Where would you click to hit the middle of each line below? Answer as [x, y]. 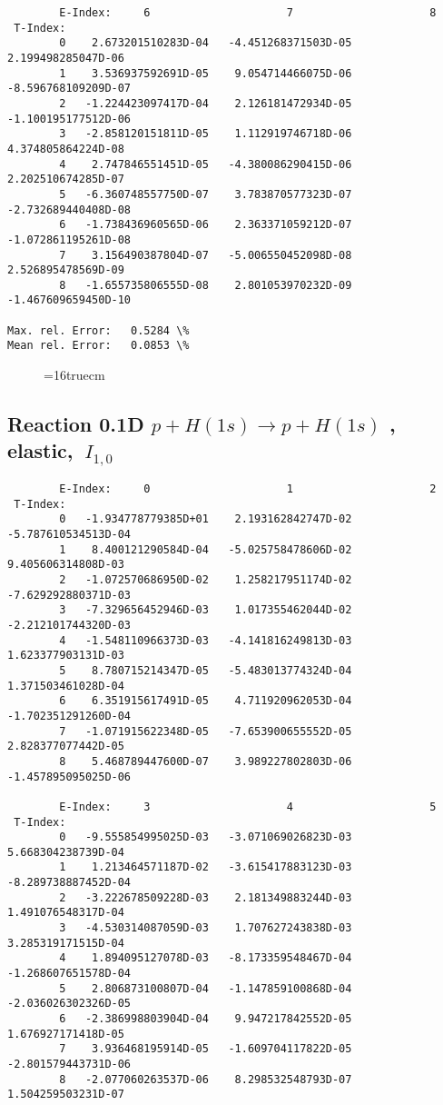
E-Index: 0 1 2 [248, 489]
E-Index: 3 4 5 [248, 806]
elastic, [40, 450]
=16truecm [74, 375]
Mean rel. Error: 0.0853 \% [98, 346]
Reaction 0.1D [76, 424]
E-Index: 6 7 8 [248, 13]
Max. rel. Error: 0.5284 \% [98, 330]
